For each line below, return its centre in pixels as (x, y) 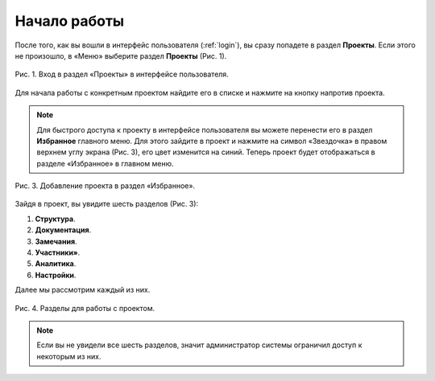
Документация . (63, 230)
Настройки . (56, 275)
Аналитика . (56, 264)
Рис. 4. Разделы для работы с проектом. (85, 308)
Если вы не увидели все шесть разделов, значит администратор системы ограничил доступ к (199, 345)
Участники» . (58, 252)
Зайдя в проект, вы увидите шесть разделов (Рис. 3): (107, 204)
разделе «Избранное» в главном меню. (105, 163)
